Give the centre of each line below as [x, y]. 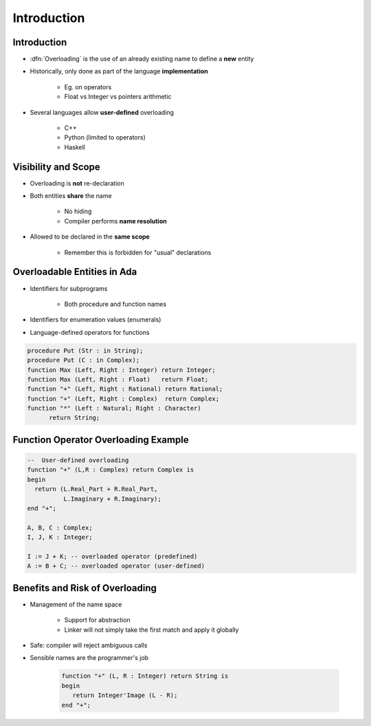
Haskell [75, 147]
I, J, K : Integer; [60, 537]
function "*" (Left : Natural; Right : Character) [114, 408]
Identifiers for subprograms [69, 288]
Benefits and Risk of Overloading [85, 588]
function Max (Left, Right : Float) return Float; [118, 379]
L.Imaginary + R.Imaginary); [112, 499]
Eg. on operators [88, 87]
